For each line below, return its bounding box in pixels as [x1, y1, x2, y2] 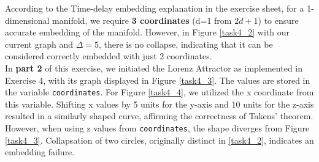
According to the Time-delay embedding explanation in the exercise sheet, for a [5, 2, 304, 14]
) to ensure [258, 13, 299, 26]
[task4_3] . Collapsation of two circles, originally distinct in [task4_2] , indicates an [5, 133, 314, 146]
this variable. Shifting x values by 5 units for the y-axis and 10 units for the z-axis [5, 97, 314, 110]
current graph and [5, 37, 73, 50]
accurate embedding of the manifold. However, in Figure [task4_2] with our [5, 26, 290, 39]
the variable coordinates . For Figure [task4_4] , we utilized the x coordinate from [5, 86, 314, 98]
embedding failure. [5, 145, 75, 158]
